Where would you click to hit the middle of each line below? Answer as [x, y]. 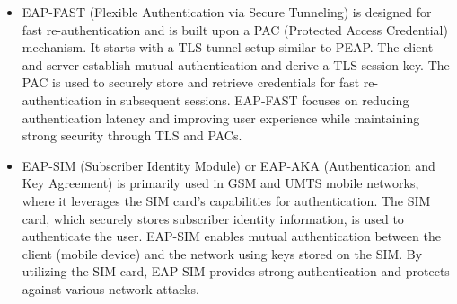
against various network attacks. [110, 288]
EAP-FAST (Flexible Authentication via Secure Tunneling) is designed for [227, 12]
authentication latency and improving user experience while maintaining [221, 117]
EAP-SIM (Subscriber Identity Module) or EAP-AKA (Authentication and [228, 165]
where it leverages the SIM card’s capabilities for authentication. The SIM [226, 200]
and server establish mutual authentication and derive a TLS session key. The [236, 64]
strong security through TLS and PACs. [132, 135]
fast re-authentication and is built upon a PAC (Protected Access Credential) [235, 29]
